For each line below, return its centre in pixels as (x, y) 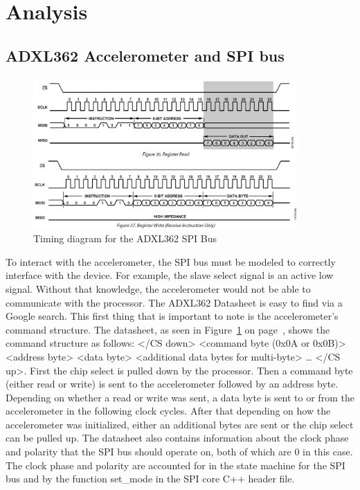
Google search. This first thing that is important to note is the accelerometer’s (172, 316)
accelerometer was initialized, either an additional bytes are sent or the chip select (180, 424)
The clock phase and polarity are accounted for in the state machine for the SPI (175, 465)
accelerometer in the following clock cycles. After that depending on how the (168, 411)
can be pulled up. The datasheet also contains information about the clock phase (177, 438)
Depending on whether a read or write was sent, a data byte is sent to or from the (180, 397)
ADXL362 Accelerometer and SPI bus (145, 55)
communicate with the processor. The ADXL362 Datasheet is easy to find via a (174, 302)
